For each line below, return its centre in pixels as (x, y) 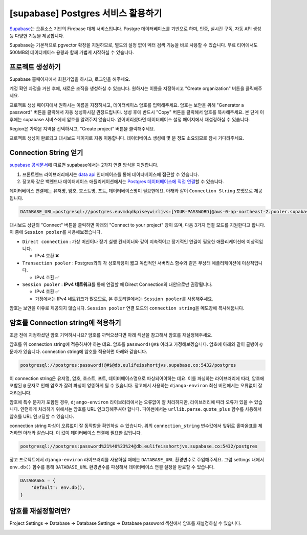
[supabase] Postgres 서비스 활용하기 (86, 13)
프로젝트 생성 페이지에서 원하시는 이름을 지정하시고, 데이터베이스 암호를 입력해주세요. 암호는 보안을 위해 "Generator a (127, 105)
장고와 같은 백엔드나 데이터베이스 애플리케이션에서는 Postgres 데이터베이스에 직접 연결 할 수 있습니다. (123, 182)
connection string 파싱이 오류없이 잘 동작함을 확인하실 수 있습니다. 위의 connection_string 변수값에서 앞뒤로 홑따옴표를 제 (136, 426)
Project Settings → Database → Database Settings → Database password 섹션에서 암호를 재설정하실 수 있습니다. (125, 523)
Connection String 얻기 (46, 153)
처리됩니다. (20, 393)
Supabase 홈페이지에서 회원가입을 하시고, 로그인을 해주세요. (70, 79)
